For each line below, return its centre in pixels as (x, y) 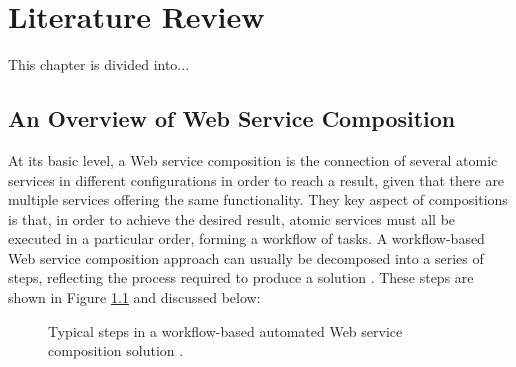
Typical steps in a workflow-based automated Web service (225, 330)
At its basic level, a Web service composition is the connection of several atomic (253, 159)
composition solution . (116, 350)
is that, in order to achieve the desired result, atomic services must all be (232, 218)
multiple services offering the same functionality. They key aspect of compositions (258, 199)
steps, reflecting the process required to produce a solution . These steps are (241, 277)
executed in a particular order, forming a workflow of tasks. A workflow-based (246, 238)
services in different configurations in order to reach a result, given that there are (256, 179)
